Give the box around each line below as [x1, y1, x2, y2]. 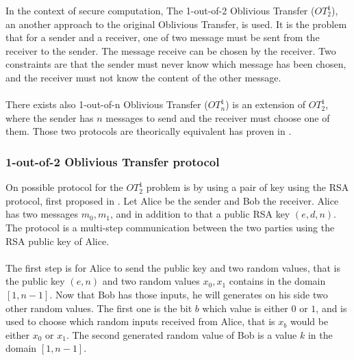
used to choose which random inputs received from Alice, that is [5, 314, 275, 329]
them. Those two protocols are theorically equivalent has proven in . [5, 124, 292, 138]
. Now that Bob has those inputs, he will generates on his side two [49, 287, 328, 301]
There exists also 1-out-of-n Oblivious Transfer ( [5, 97, 208, 112]
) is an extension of [225, 97, 306, 112]
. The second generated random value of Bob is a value [66, 327, 297, 342]
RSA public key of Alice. [5, 233, 110, 248]
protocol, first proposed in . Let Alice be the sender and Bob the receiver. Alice [5, 193, 339, 207]
